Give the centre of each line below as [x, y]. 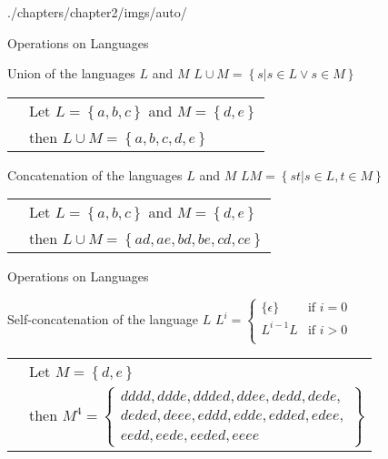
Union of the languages [71, 73]
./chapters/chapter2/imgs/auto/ [97, 12]
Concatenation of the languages [95, 174]
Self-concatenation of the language [103, 319]
